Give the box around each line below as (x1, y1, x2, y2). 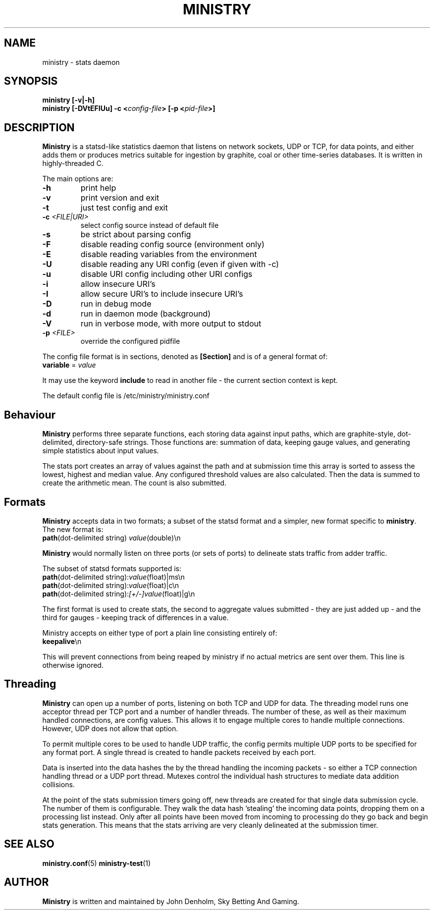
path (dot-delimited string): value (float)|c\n (42, 581, 179, 590)
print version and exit (80, 193, 160, 203)
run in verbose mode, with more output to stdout (80, 319, 262, 329)
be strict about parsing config (80, 229, 191, 240)
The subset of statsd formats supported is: (42, 564, 182, 573)
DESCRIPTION (4, 121, 75, 134)
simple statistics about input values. (42, 446, 159, 455)
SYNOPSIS (4, 75, 58, 88)
